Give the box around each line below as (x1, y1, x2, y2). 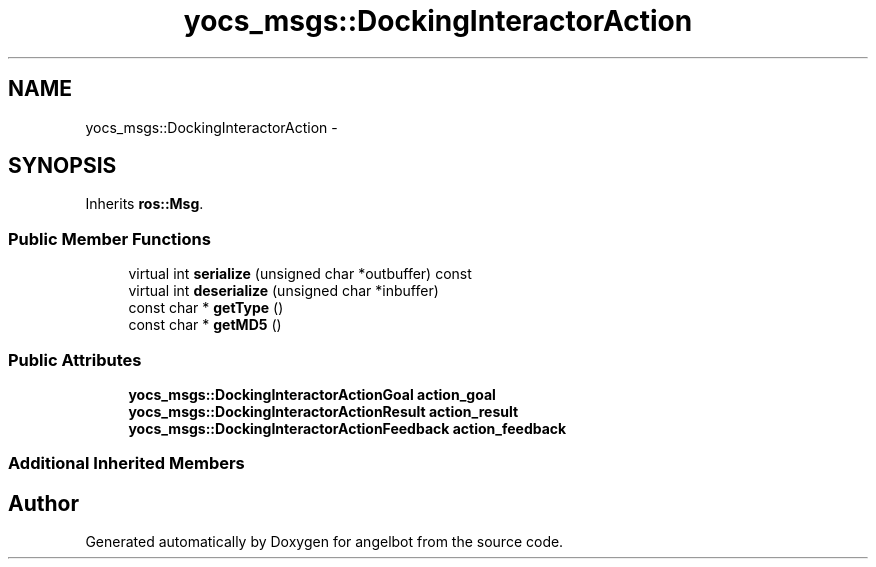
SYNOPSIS (8, 153, 117, 179)
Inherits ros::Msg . (85, 195, 204, 213)
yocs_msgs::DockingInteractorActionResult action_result (128, 402, 519, 420)
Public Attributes (8, 349, 142, 370)
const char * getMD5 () (128, 316, 282, 334)
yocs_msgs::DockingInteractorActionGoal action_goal (128, 385, 496, 403)
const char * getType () (128, 299, 284, 317)
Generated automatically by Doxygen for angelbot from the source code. (85, 533, 564, 551)
